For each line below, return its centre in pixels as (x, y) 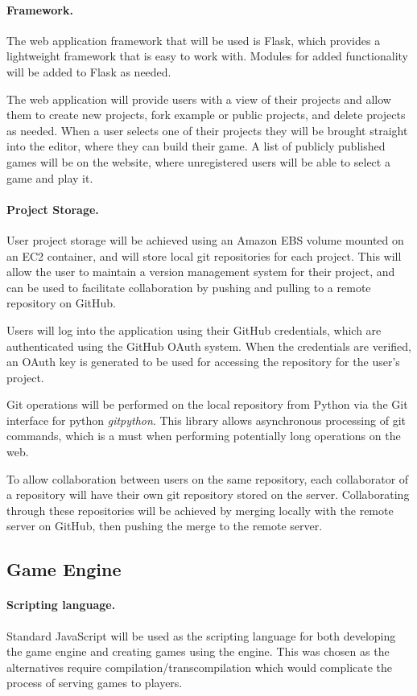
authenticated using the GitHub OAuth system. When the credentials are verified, (209, 346)
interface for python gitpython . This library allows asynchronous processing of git (206, 420)
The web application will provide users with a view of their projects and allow (199, 99)
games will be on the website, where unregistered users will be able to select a (198, 161)
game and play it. (50, 177)
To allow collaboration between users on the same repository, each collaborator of (208, 478)
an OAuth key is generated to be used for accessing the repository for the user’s (203, 362)
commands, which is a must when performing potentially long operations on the (204, 436)
